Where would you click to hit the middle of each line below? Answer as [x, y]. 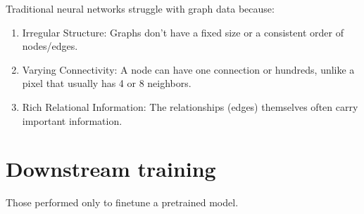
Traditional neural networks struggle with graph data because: [140, 8]
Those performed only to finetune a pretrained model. [122, 202]
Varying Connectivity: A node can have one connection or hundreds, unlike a [188, 69]
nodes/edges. [50, 46]
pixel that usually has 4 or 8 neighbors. [107, 83]
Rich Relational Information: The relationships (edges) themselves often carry [190, 106]
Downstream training [111, 169]
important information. [72, 120]
